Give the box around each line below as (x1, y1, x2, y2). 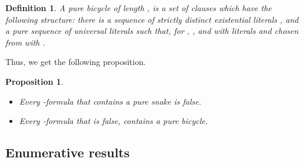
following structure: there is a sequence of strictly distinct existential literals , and (5, 13, 299, 25)
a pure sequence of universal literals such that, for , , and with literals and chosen (5, 25, 299, 37)
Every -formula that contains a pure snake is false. (19, 95, 201, 107)
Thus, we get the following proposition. (5, 56, 146, 68)
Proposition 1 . (5, 75, 63, 87)
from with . (5, 36, 45, 48)
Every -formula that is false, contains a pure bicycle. (19, 115, 208, 127)
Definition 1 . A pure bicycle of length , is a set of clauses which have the (5, 2, 272, 13)
